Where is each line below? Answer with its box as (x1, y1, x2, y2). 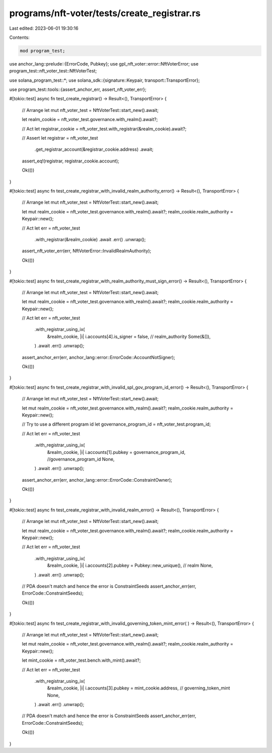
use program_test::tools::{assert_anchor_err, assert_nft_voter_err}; (9, 86, 147, 93)
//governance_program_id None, (47, 456, 115, 462)
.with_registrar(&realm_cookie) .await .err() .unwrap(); (34, 236, 146, 242)
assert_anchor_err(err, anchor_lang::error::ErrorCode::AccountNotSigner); (22, 354, 175, 360)
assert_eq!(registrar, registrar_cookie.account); (22, 158, 119, 164)
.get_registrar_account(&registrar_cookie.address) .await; (34, 146, 154, 152)
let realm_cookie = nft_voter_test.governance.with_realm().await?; (22, 117, 158, 123)
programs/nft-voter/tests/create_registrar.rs (9, 8, 201, 19)
